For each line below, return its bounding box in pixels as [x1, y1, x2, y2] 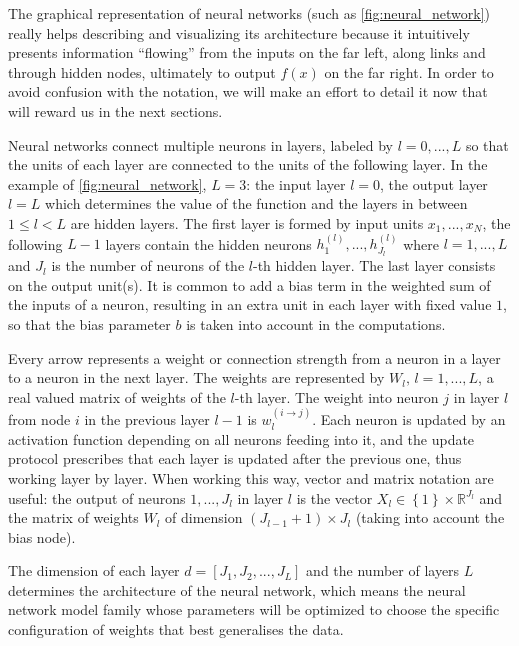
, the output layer [380, 173, 488, 194]
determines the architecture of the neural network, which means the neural [8, 579, 466, 600]
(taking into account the [355, 507, 505, 528]
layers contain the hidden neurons [105, 233, 312, 254]
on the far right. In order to [324, 61, 494, 82]
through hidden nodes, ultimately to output [8, 61, 276, 82]
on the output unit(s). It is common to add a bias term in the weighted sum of [8, 274, 491, 295]
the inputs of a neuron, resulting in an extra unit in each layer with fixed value [8, 294, 492, 315]
